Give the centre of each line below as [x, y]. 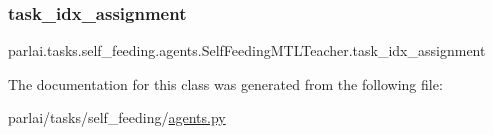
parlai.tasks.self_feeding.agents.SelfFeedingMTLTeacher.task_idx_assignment [247, 50]
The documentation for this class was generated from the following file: [225, 83]
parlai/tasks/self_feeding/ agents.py [117, 117]
